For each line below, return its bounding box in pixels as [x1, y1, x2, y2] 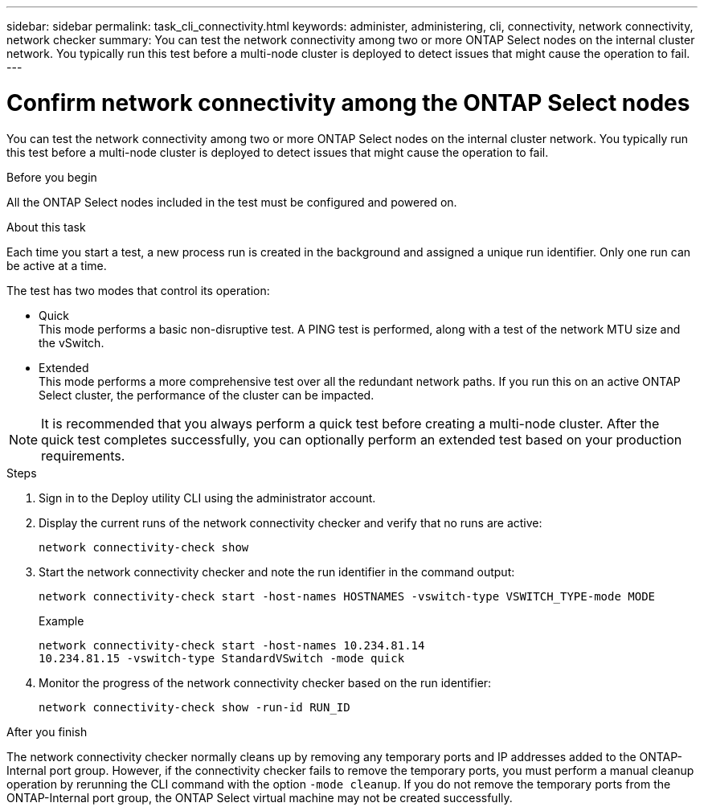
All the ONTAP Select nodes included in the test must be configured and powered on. [6, 195, 457, 209]
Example [39, 613, 84, 628]
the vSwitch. [39, 335, 104, 350]
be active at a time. [6, 258, 107, 272]
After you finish [6, 724, 88, 739]
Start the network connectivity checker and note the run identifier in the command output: [39, 564, 515, 579]
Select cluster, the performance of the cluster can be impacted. [39, 387, 375, 402]
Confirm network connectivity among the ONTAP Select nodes [6, 88, 690, 117]
